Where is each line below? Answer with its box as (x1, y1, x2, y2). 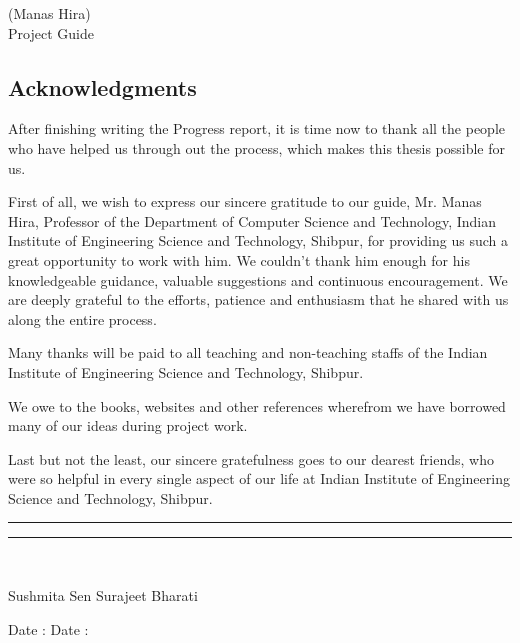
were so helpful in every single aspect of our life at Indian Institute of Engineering (8, 468, 510, 489)
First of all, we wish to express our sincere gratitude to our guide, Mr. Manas (8, 191, 482, 212)
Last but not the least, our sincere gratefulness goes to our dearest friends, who (8, 448, 494, 469)
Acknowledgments (8, 71, 197, 102)
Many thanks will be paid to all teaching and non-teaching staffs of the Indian (8, 342, 488, 363)
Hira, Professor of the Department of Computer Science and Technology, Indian (8, 210, 497, 231)
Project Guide (8, 22, 94, 43)
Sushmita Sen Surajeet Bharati (8, 585, 198, 606)
